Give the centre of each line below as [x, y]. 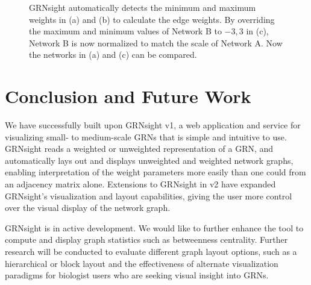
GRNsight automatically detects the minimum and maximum [143, 7]
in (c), [257, 31]
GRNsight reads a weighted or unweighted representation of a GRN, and [139, 149]
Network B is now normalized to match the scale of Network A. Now [156, 42]
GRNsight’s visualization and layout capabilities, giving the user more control [149, 196]
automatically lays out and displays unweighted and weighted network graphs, [149, 160]
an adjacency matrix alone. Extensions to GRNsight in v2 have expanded [140, 184]
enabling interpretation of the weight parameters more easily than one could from [155, 172]
